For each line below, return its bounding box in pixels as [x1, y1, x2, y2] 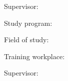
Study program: [4, 17, 52, 28]
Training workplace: [4, 51, 65, 61]
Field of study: [4, 34, 49, 45]
